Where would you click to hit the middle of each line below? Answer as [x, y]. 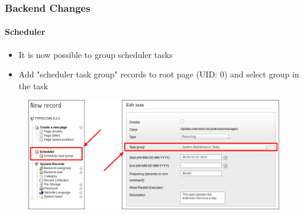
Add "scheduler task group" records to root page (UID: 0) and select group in [159, 74]
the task [33, 85]
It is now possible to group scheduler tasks [96, 54]
